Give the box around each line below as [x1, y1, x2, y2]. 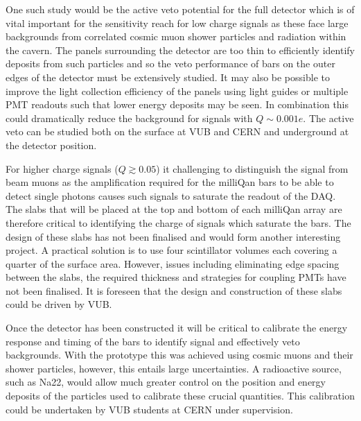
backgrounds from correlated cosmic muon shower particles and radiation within [6, 29, 346, 44]
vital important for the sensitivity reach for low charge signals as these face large [6, 15, 349, 30]
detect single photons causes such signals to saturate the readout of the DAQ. [6, 188, 336, 203]
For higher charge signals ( [6, 161, 118, 175]
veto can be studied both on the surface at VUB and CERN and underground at [6, 124, 349, 139]
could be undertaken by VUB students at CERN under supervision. [6, 402, 293, 416]
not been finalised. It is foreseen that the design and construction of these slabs [6, 283, 342, 298]
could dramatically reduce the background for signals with [6, 110, 253, 125]
